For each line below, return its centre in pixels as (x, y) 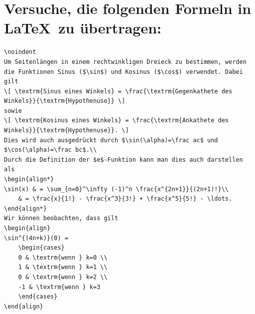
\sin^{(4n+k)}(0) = (36, 238)
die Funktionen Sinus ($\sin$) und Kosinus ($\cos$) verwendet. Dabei (124, 72)
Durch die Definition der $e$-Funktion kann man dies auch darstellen (124, 159)
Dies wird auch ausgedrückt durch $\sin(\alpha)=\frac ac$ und (111, 140)
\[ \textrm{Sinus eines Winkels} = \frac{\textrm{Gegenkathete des (118, 91)
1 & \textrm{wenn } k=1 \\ (63, 267)
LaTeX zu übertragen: (83, 28)
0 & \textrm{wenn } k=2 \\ (63, 277)
